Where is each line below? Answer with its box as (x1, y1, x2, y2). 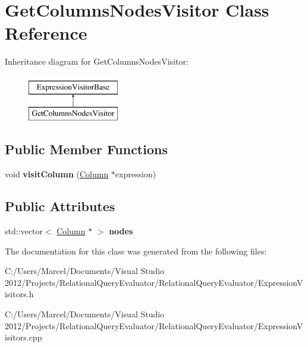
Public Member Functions (5, 140, 168, 158)
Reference (5, 21, 87, 45)
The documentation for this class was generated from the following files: (5, 244, 267, 257)
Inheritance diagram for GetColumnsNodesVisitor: (5, 55, 188, 68)
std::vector (5, 225, 43, 237)
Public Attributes (5, 197, 115, 215)
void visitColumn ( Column (5, 168, 109, 180)
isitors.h (5, 288, 34, 300)
